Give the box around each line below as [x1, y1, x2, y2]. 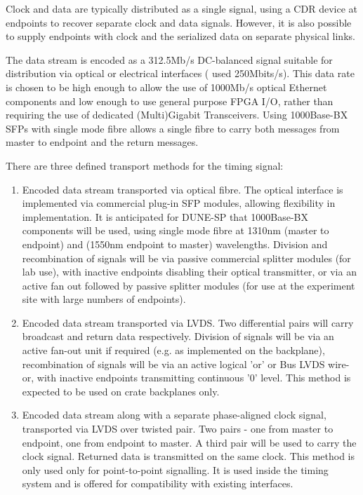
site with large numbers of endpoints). [22, 292, 186, 306]
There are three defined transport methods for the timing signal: [6, 158, 284, 172]
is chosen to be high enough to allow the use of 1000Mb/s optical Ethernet [6, 79, 327, 94]
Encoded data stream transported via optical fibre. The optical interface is [22, 182, 343, 196]
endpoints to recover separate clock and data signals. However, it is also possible [6, 15, 352, 29]
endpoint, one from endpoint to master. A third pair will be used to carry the [22, 435, 357, 449]
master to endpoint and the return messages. [6, 135, 199, 149]
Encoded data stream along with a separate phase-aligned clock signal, [22, 407, 326, 422]
